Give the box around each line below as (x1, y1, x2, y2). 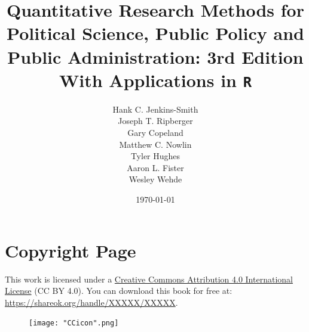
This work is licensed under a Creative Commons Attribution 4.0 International (5, 272, 293, 285)
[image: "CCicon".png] (29, 319, 119, 328)
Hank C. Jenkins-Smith (112, 103, 198, 115)
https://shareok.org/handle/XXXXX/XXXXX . (5, 296, 178, 308)
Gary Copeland (127, 126, 183, 138)
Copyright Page (5, 238, 136, 262)
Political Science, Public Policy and (7, 21, 304, 45)
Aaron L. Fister (127, 161, 184, 173)
